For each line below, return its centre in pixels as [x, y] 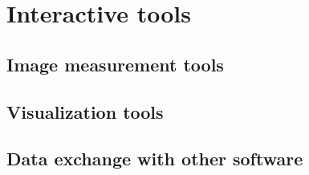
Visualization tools [85, 111]
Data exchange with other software [155, 159]
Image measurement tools [115, 64]
